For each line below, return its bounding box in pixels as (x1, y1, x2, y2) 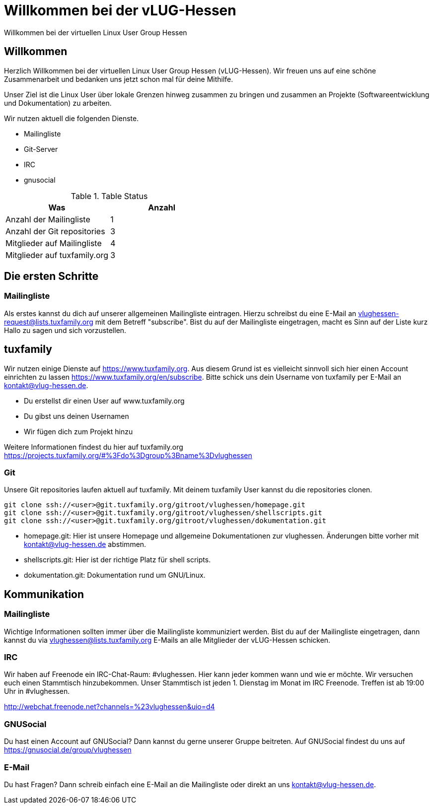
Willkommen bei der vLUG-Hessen (4, 2, 236, 19)
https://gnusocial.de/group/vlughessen (4, 745, 132, 754)
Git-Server (24, 144, 58, 153)
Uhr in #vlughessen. (4, 687, 70, 696)
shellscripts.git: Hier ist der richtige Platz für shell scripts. (24, 555, 211, 564)
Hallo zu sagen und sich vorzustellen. (4, 326, 127, 335)
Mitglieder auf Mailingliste (5, 238, 102, 248)
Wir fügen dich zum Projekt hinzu (24, 427, 133, 436)
